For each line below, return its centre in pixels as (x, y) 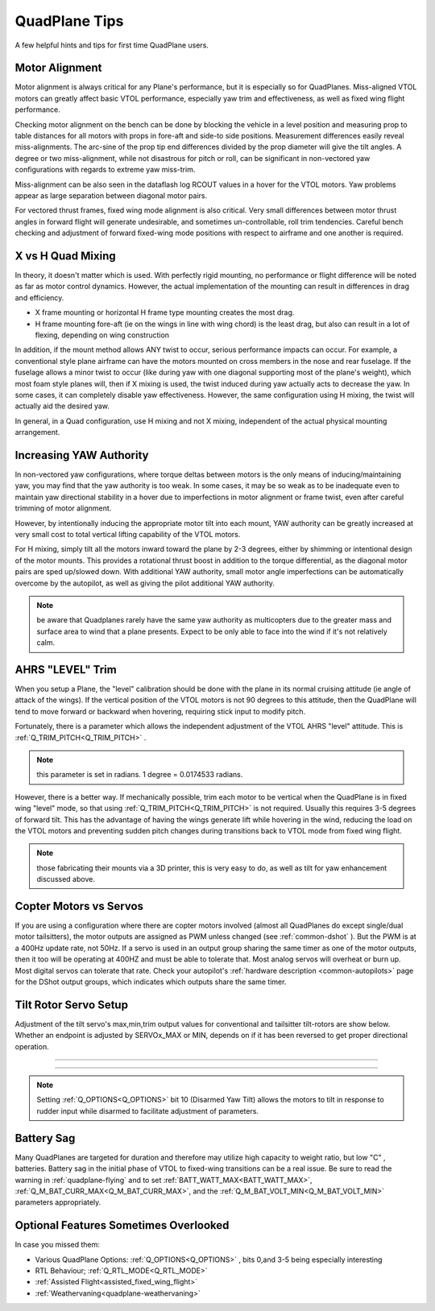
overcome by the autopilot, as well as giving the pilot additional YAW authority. (145, 583)
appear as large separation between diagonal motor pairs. (111, 195)
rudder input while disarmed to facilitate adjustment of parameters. (148, 1110)
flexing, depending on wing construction (102, 335)
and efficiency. (39, 297)
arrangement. (37, 432)
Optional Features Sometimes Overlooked (122, 1225)
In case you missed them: (58, 1245)
